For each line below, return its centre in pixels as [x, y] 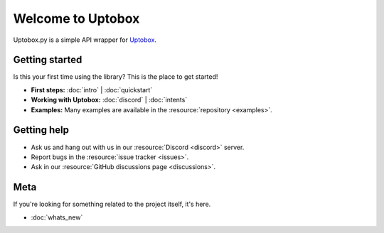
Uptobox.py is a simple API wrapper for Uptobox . [85, 40]
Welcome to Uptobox [76, 18]
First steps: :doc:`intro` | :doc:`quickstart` [92, 90]
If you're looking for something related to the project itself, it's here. [112, 204]
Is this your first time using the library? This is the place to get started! [116, 77]
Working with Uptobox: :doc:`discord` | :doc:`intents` [109, 100]
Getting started [48, 60]
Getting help [41, 130]
